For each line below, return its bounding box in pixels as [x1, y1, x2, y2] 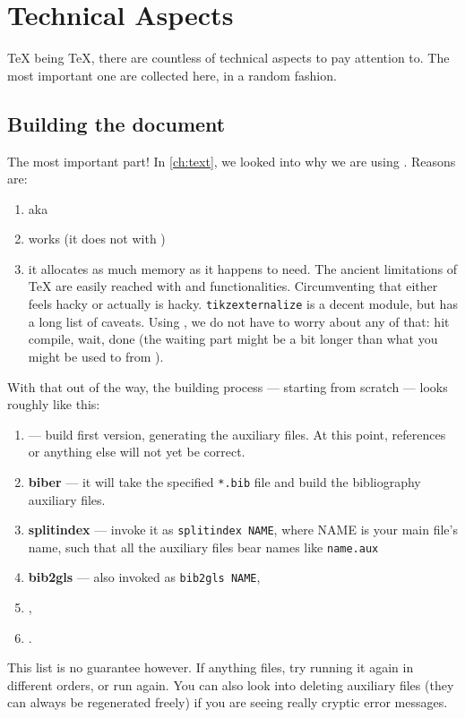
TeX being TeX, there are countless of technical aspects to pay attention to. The [7, 48, 450, 67]
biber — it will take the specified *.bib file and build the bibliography [28, 472, 421, 491]
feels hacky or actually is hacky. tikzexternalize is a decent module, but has [28, 295, 458, 313]
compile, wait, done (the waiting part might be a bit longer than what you [28, 329, 438, 348]
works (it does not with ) [28, 229, 166, 248]
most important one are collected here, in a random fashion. [7, 65, 337, 84]
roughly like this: [7, 395, 100, 414]
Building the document [7, 109, 226, 137]
